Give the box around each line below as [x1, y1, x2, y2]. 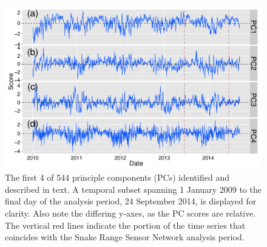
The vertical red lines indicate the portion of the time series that [5, 218, 246, 231]
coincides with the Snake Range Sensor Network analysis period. [5, 231, 245, 243]
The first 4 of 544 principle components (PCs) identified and [5, 171, 229, 184]
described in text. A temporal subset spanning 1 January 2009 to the [5, 183, 262, 195]
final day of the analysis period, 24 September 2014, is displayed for [5, 195, 257, 207]
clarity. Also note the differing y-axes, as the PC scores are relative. [5, 206, 256, 219]
